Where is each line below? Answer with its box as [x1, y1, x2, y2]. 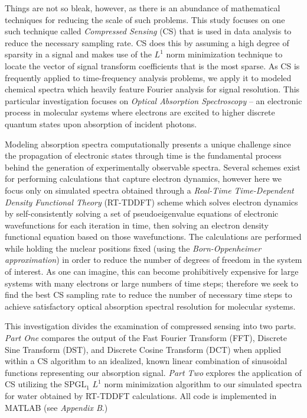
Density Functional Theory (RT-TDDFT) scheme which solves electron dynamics [5, 195, 298, 208]
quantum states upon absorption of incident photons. [5, 117, 197, 130]
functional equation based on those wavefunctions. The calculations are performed [5, 230, 302, 243]
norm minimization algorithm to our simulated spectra [104, 378, 302, 390]
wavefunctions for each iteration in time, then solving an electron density [5, 218, 269, 231]
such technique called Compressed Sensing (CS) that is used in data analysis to [5, 25, 292, 37]
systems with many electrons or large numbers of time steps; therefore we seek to [5, 276, 298, 289]
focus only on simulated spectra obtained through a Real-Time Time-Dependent [5, 184, 294, 196]
